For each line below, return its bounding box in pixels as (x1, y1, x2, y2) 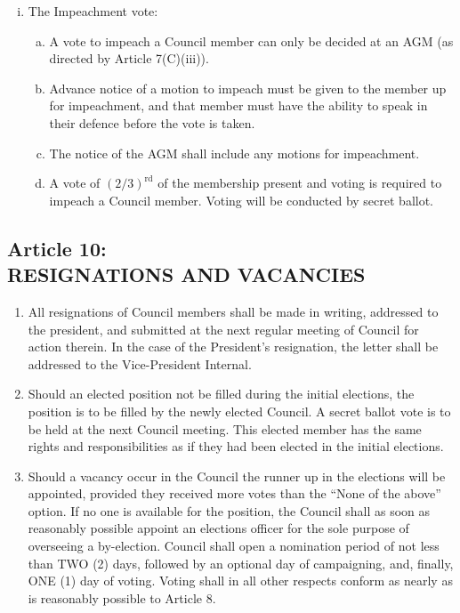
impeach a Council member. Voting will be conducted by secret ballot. (49, 190, 434, 209)
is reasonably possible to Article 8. (28, 588, 216, 607)
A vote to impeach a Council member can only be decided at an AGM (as (49, 31, 454, 50)
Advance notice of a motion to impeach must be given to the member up (49, 78, 447, 97)
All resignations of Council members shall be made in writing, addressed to (28, 302, 439, 320)
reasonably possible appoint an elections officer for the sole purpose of (28, 519, 409, 537)
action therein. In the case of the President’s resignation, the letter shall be (28, 337, 439, 356)
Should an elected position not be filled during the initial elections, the (28, 384, 415, 403)
